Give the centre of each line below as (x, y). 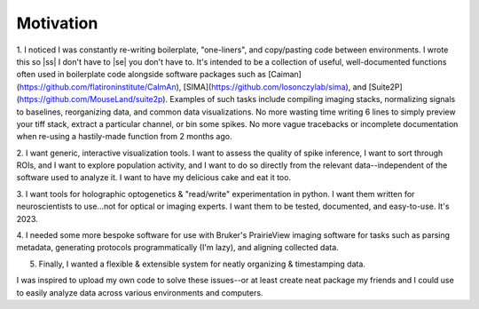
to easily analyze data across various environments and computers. (140, 292)
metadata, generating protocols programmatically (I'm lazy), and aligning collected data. (177, 248)
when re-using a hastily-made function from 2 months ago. (124, 137)
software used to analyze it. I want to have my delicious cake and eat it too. (154, 178)
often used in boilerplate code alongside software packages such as (141, 75)
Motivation (57, 23)
